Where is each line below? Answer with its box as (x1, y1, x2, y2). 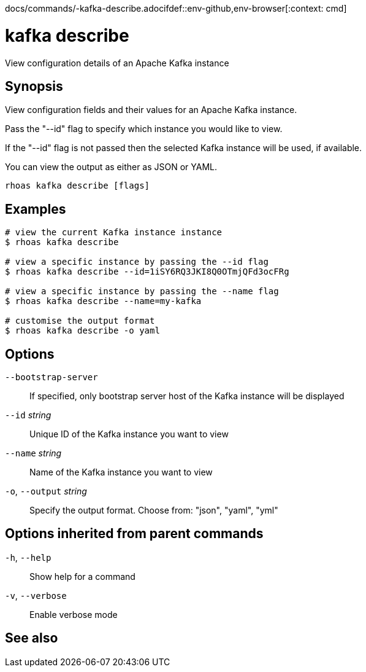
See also (5, 630, 58, 646)
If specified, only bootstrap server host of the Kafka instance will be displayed (29, 391, 345, 402)
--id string (5, 410, 51, 421)
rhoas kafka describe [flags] (5, 181, 150, 191)
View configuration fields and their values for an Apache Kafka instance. (5, 104, 297, 115)
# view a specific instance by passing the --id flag (5, 257, 269, 267)
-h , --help (5, 552, 51, 563)
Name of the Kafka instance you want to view (29, 467, 213, 478)
